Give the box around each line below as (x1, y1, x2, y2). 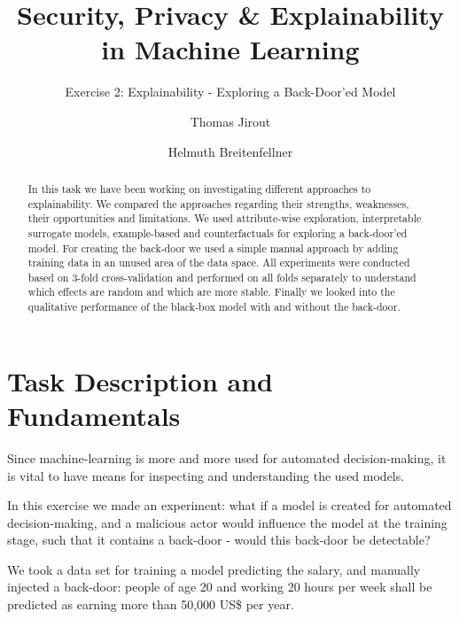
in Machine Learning (101, 31, 360, 67)
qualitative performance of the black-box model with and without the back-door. (27, 299, 401, 314)
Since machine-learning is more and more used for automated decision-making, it (7, 448, 447, 467)
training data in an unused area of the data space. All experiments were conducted (27, 255, 410, 270)
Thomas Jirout (190, 112, 271, 130)
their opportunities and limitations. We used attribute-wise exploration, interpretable (27, 211, 422, 226)
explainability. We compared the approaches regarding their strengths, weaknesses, (27, 196, 409, 211)
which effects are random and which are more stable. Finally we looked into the (27, 284, 395, 299)
